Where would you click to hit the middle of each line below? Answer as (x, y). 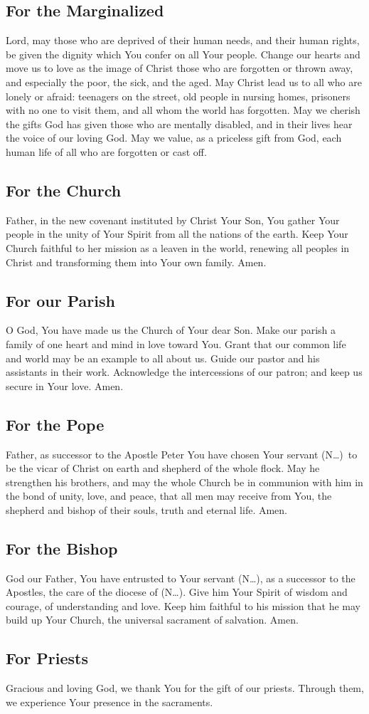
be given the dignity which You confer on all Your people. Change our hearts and (183, 54)
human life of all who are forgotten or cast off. (106, 151)
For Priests (47, 658)
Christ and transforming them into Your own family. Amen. (136, 262)
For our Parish (60, 300)
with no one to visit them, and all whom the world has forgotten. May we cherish (183, 110)
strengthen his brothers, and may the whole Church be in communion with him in (184, 482)
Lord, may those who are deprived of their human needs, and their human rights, (183, 40)
